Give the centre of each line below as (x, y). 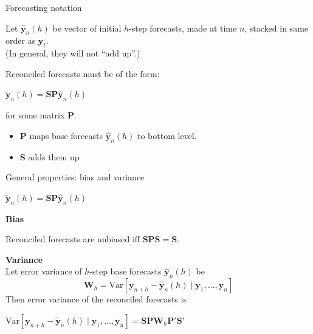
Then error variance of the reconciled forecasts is (96, 299)
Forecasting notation (44, 7)
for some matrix (35, 115)
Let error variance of (44, 271)
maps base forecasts (66, 135)
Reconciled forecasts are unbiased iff (73, 239)
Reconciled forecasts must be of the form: (83, 73)
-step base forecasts (126, 271)
